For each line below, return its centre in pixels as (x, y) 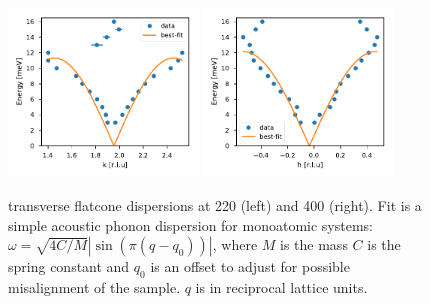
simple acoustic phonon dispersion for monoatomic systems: (190, 224)
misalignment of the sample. (94, 286)
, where (235, 244)
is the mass (314, 244)
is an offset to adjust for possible (250, 266)
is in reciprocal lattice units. (281, 286)
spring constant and (69, 266)
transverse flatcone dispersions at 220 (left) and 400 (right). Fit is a (215, 204)
